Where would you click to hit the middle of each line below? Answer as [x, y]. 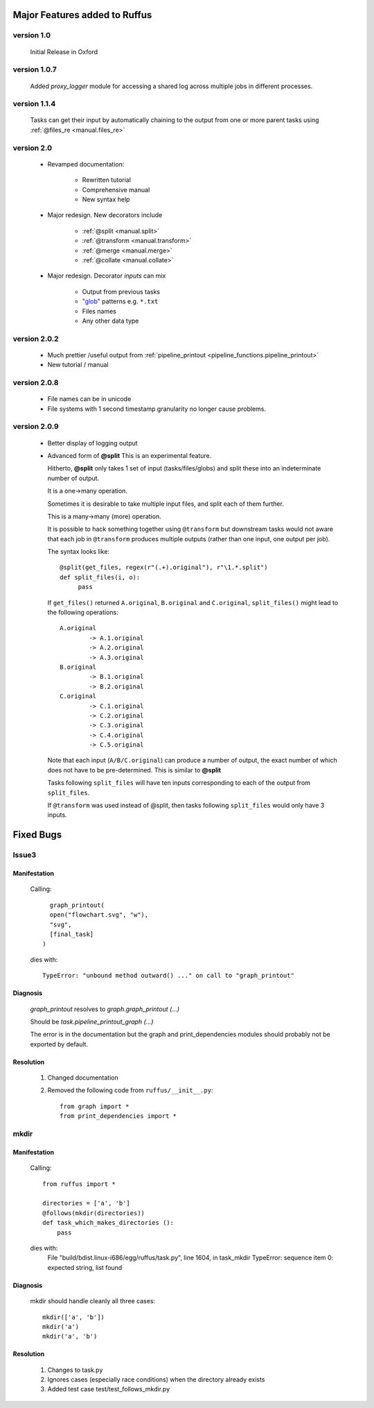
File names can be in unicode [89, 399]
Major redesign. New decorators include [105, 215]
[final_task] [72, 934]
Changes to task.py [75, 1370]
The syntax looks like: [79, 552]
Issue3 [25, 855]
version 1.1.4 [34, 104]
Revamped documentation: [86, 164]
